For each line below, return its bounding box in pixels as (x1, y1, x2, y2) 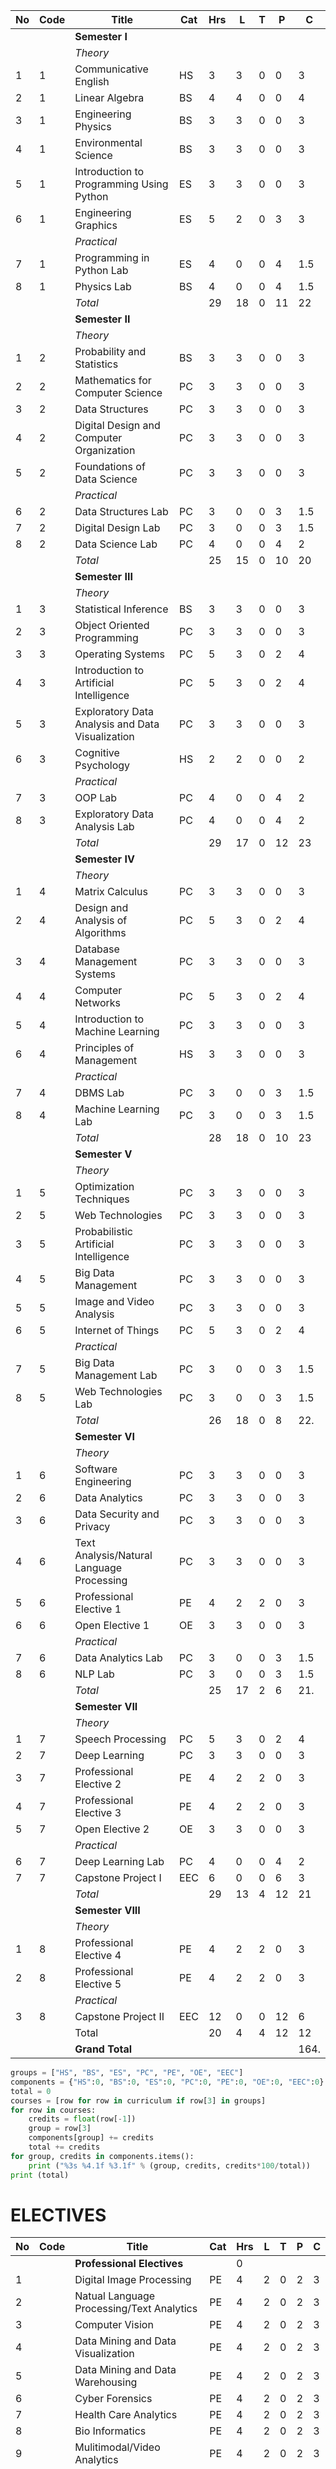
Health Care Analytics (74, 2408, 178, 2422)
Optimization (74, 1180, 135, 1193)
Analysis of (74, 914, 128, 927)
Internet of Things (74, 1324, 160, 1337)
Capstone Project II (74, 2010, 165, 2023)
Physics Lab (74, 280, 132, 293)
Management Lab (74, 1369, 158, 1382)
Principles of (74, 1041, 135, 1054)
